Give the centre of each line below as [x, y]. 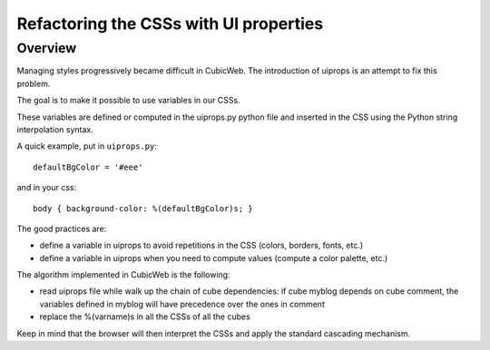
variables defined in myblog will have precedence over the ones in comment [182, 304]
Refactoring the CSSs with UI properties [170, 24]
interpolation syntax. [55, 129]
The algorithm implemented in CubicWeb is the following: [123, 275]
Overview [47, 48]
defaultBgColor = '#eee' [88, 167]
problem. [34, 83]
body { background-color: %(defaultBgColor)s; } [143, 208]
